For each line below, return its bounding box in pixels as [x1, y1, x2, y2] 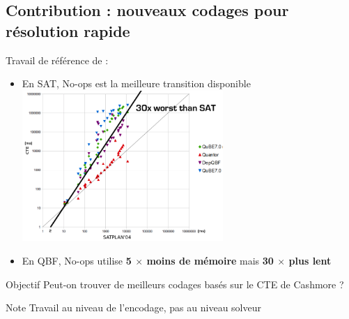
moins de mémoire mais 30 [146, 253, 274, 267]
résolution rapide [6, 20, 130, 41]
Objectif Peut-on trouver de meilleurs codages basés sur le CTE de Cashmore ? [6, 276, 344, 291]
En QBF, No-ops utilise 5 [22, 253, 132, 267]
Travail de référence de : [6, 52, 109, 67]
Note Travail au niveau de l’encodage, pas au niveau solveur [6, 300, 261, 315]
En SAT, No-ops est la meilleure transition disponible [22, 76, 251, 91]
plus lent [288, 253, 332, 267]
